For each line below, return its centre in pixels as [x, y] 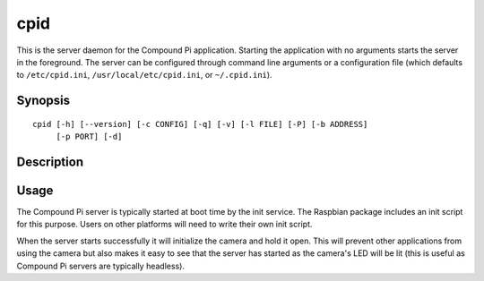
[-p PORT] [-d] [89, 137]
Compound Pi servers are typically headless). [101, 266]
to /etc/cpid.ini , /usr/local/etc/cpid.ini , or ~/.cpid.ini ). [144, 75]
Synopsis [43, 101]
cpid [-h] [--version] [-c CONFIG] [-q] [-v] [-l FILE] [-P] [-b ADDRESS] [200, 124]
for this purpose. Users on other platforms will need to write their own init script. [164, 225]
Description [50, 162]
